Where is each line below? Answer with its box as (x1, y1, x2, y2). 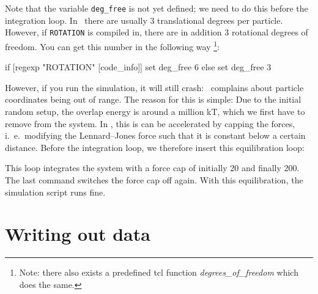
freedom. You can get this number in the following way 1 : (5, 38, 220, 53)
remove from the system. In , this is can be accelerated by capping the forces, (5, 117, 295, 130)
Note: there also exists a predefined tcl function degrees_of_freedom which (19, 266, 298, 279)
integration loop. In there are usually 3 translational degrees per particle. (5, 13, 283, 26)
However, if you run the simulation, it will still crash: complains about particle (5, 81, 304, 94)
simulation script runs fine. (5, 185, 106, 198)
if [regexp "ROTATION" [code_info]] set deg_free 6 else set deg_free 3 (5, 61, 272, 73)
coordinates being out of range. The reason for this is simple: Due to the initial (5, 93, 301, 106)
